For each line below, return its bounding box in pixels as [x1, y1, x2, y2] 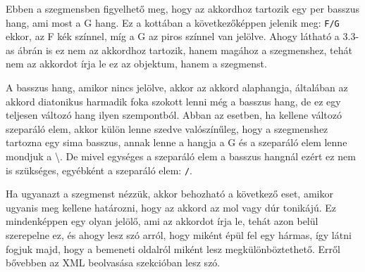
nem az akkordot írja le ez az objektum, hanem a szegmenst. [6, 56, 267, 71]
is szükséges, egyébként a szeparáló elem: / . [6, 162, 192, 177]
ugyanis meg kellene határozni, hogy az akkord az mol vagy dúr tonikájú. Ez [6, 200, 337, 214]
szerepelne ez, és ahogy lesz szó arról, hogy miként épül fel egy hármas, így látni [6, 228, 352, 242]
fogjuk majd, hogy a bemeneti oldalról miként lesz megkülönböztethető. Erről [6, 241, 340, 256]
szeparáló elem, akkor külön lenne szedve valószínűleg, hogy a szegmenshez [6, 121, 328, 136]
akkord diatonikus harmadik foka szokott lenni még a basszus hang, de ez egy [6, 93, 341, 108]
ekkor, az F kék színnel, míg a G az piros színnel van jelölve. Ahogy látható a [6, 29, 340, 44]
